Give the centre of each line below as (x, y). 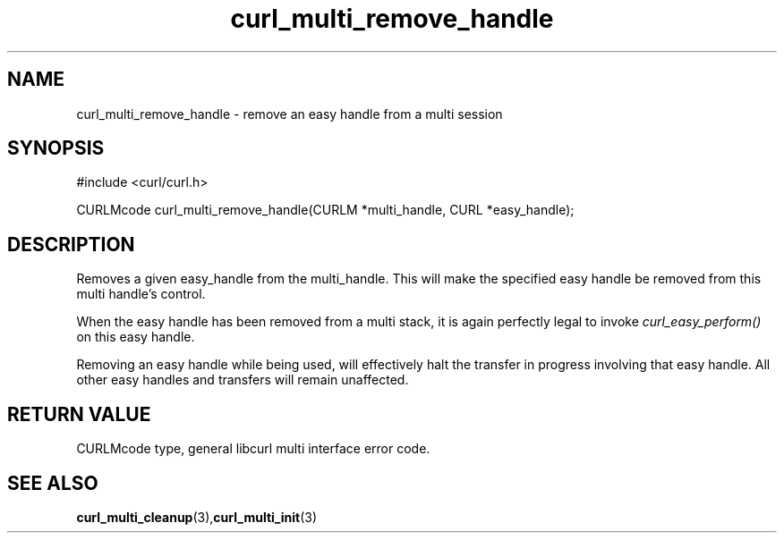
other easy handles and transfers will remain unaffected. (243, 380)
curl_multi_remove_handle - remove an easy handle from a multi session (290, 114)
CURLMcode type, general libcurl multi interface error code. (253, 449)
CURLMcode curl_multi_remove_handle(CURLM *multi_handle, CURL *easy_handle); (325, 210)
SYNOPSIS (56, 148)
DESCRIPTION (71, 244)
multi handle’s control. (141, 294)
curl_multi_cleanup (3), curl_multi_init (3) (196, 517)
